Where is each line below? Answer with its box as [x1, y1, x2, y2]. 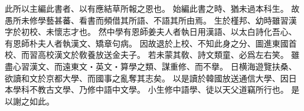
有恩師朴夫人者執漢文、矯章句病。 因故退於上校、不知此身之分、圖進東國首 [5, 37, 297, 49]
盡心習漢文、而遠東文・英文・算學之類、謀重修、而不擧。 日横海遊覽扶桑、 [5, 60, 297, 72]
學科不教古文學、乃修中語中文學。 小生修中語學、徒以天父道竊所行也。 [12, 83, 289, 96]
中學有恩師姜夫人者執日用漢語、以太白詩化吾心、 [106, 25, 297, 38]
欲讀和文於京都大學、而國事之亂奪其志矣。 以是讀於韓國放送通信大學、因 [5, 71, 289, 84]
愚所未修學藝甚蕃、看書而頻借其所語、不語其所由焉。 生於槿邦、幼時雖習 [5, 14, 289, 26]
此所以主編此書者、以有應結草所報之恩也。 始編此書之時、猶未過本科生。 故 [5, 2, 300, 14]
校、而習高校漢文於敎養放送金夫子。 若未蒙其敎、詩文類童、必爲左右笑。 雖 [5, 48, 300, 61]
